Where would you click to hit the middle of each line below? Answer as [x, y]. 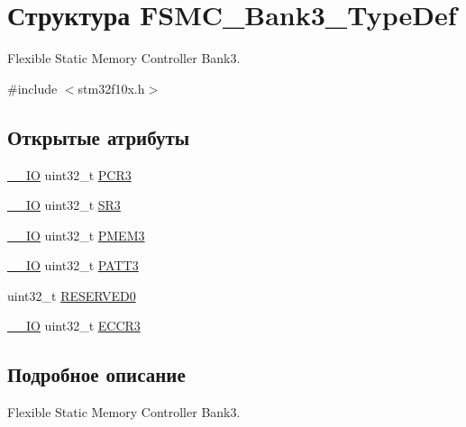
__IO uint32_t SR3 [64, 205]
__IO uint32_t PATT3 [73, 265]
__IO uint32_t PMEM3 [76, 235]
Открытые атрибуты [99, 136]
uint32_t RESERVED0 [72, 295]
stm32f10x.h [111, 88]
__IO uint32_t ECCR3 [74, 326]
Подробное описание [96, 374]
